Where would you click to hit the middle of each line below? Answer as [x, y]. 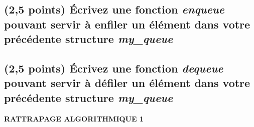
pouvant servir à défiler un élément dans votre [127, 83]
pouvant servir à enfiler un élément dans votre [127, 24]
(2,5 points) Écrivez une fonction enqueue [114, 9]
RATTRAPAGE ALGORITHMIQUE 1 [74, 118]
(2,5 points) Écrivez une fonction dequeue [114, 68]
